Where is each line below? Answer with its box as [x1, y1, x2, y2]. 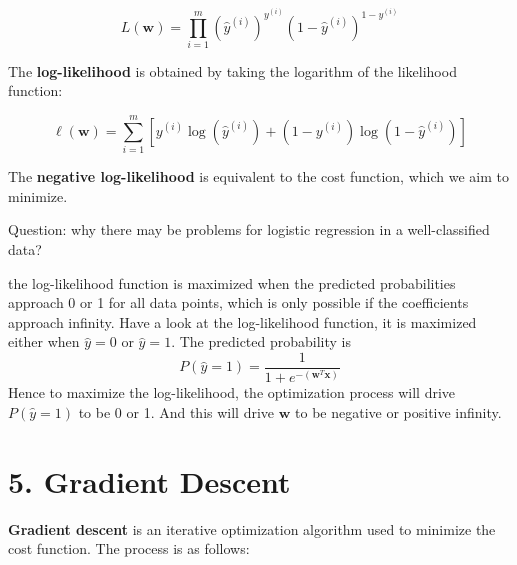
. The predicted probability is [171, 331, 351, 352]
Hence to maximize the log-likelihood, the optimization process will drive [8, 382, 456, 403]
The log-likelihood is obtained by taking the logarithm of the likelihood [8, 60, 457, 81]
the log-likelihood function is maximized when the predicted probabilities [8, 272, 456, 293]
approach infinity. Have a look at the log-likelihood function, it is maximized [8, 311, 477, 332]
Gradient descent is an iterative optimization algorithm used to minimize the [8, 518, 496, 539]
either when [8, 331, 80, 352]
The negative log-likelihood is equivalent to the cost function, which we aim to [8, 166, 509, 187]
